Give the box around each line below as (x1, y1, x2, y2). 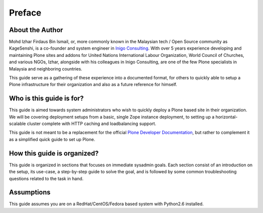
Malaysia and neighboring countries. (9, 66, 82, 71)
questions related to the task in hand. (9, 176, 84, 181)
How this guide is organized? (9, 149, 99, 158)
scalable (9, 121, 26, 126)
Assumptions (9, 188, 51, 196)
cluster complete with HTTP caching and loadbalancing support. (27, 121, 156, 126)
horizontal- (215, 114, 238, 120)
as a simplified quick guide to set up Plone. (9, 136, 95, 142)
